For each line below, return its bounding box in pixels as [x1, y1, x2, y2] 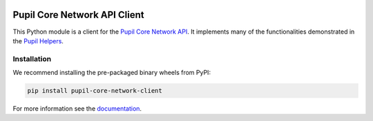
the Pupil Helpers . [12, 36, 64, 45]
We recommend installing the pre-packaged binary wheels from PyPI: [12, 69, 211, 77]
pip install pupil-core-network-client [27, 87, 162, 95]
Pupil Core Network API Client [12, 9, 144, 21]
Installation [12, 54, 52, 63]
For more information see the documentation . [12, 104, 142, 113]
